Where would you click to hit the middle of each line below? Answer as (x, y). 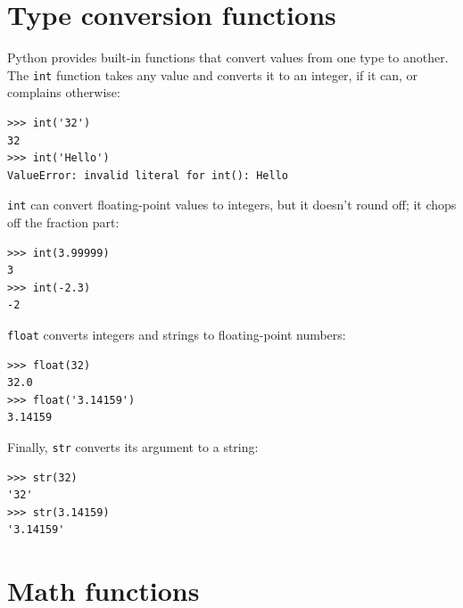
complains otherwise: (64, 92)
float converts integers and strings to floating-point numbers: (177, 334)
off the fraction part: (63, 222)
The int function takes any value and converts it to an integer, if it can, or (213, 74)
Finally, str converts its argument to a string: (133, 447)
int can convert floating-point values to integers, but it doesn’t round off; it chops (232, 205)
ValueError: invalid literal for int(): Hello (148, 175)
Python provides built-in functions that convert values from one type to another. (228, 58)
